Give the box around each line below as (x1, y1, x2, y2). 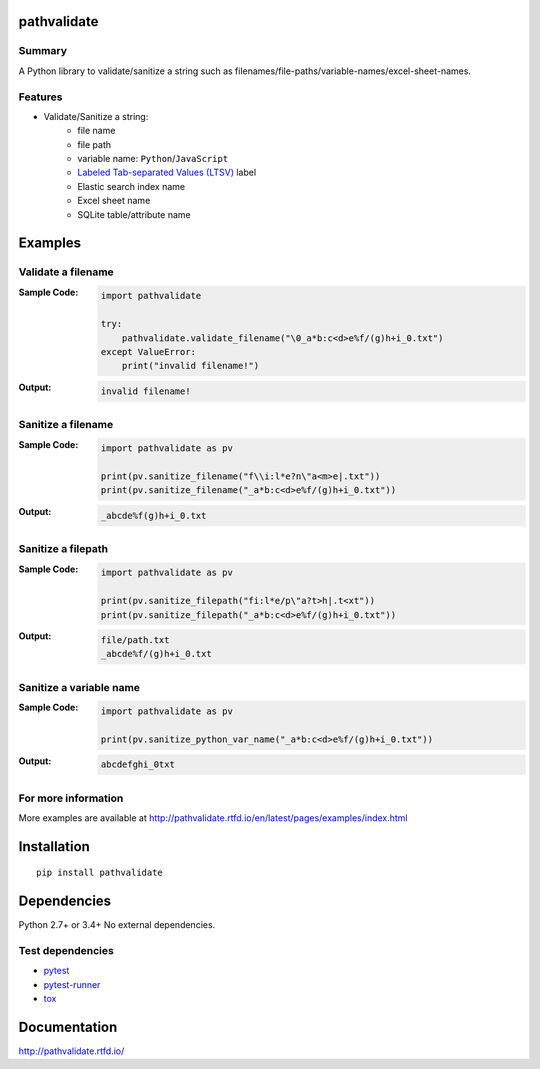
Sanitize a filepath (18, 542, 109, 556)
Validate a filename (18, 265, 114, 279)
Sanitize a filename (18, 418, 114, 432)
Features (18, 90, 63, 104)
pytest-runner (43, 978, 101, 990)
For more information (18, 791, 124, 805)
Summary (18, 44, 68, 58)
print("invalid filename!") (121, 360, 260, 372)
